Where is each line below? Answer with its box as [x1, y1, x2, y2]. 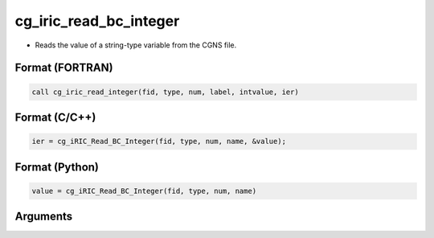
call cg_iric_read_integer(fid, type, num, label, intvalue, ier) [31, 87, 299, 96]
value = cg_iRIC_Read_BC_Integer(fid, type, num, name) [31, 186, 257, 195]
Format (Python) [14, 160, 100, 174]
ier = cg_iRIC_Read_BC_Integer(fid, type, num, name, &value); [31, 137, 287, 146]
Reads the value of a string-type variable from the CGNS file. [35, 40, 237, 50]
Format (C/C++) [14, 110, 96, 124]
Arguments [14, 210, 73, 224]
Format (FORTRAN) [14, 61, 113, 75]
